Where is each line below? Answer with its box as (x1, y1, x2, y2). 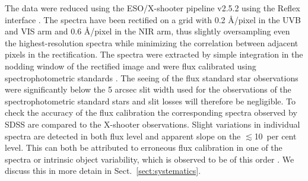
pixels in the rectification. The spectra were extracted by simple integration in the (5, 48, 303, 61)
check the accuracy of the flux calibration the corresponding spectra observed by (5, 106, 297, 119)
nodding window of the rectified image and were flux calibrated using (5, 59, 256, 72)
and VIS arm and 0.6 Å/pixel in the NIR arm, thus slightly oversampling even (5, 25, 290, 37)
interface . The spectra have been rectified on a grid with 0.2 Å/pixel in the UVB (5, 13, 301, 26)
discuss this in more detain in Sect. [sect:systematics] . (5, 164, 201, 177)
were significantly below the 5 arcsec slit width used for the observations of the (5, 83, 291, 96)
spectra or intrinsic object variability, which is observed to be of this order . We (5, 153, 294, 165)
